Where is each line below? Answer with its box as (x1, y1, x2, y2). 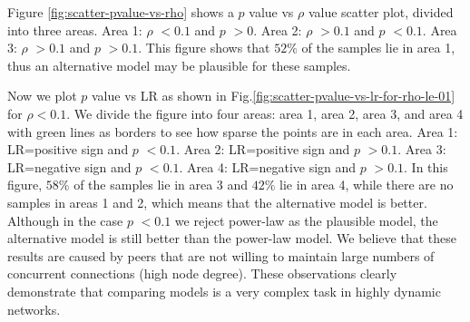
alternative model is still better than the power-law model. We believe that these (7, 229, 456, 248)
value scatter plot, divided (308, 3, 454, 21)
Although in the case (7, 210, 123, 229)
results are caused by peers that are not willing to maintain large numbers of (7, 246, 435, 265)
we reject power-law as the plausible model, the (174, 210, 438, 229)
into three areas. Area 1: (7, 20, 142, 39)
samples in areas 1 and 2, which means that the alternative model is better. (7, 192, 427, 211)
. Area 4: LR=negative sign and (179, 157, 357, 176)
